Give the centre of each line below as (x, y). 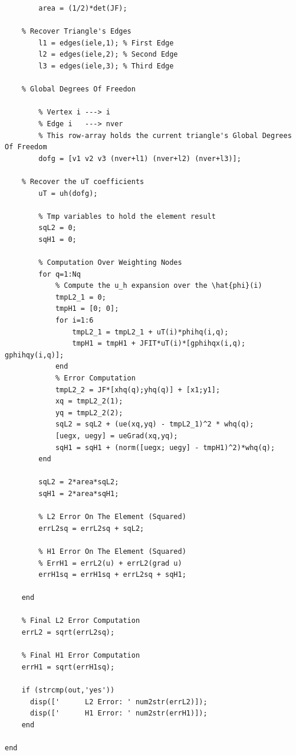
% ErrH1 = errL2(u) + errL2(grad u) (110, 563)
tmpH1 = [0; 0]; (87, 309)
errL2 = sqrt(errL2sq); (68, 633)
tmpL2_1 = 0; (80, 297)
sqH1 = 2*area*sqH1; (79, 493)
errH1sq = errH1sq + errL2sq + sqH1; (112, 575)
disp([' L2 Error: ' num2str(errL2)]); (119, 702)
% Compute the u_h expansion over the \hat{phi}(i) (159, 286)
